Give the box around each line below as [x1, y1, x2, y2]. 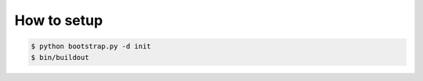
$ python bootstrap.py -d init [31, 42, 152, 51]
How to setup [14, 12, 103, 29]
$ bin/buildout [31, 53, 89, 62]
